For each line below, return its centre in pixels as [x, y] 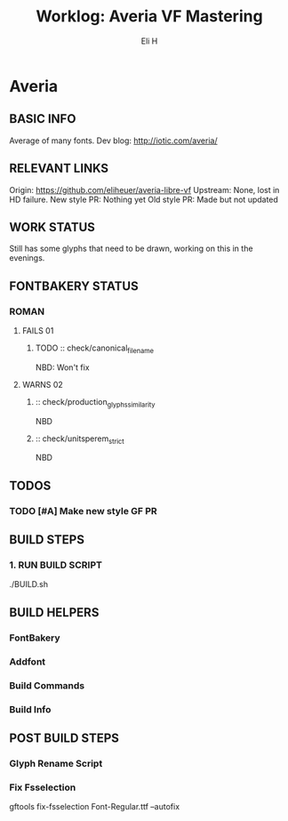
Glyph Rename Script [56, 763]
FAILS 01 [38, 331]
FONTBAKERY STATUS [74, 286]
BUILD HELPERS [54, 612]
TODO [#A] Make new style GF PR [83, 511]
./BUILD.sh [29, 584]
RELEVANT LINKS [59, 169]
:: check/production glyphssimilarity [95, 402]
